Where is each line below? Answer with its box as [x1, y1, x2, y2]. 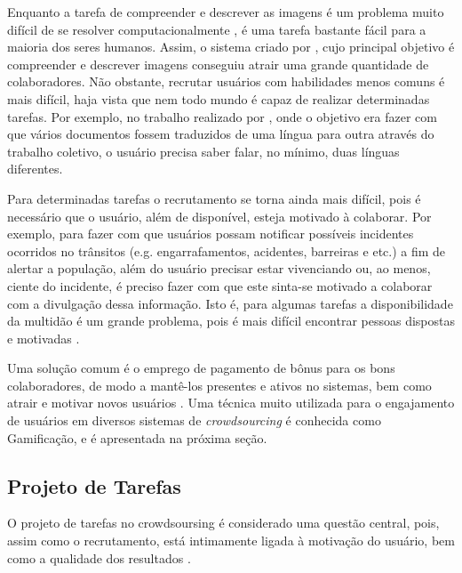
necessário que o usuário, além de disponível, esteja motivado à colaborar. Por [7, 206, 432, 225]
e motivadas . [7, 328, 80, 347]
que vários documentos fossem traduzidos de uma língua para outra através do [7, 125, 434, 143]
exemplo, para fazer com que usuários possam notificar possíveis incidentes [7, 224, 414, 243]
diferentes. [7, 159, 63, 178]
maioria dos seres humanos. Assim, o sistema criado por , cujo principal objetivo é [7, 37, 455, 56]
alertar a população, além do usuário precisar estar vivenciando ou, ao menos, [7, 259, 431, 278]
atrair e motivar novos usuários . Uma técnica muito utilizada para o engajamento [7, 393, 455, 412]
